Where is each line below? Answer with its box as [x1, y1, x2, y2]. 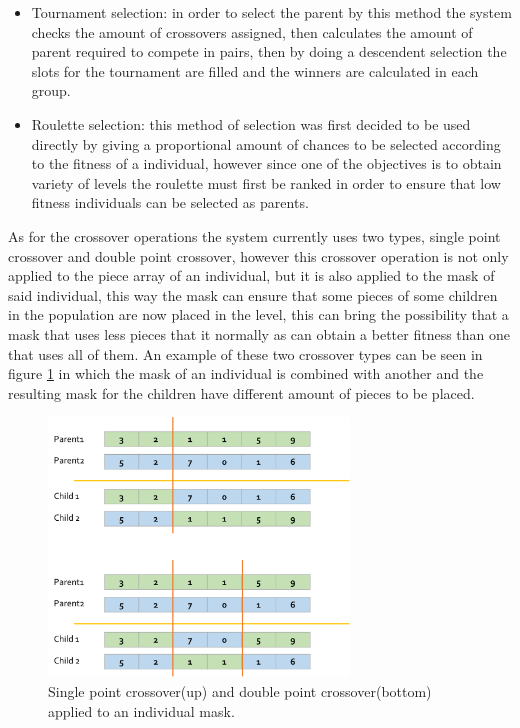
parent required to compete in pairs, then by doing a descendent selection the [31, 41, 507, 62]
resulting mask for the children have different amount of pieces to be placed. [8, 382, 475, 403]
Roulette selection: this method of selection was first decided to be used [31, 113, 471, 134]
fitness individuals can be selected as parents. [31, 192, 309, 213]
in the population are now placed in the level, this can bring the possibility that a [8, 304, 509, 325]
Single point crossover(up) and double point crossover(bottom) [48, 681, 432, 701]
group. [31, 80, 71, 101]
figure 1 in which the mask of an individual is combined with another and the [8, 363, 484, 384]
